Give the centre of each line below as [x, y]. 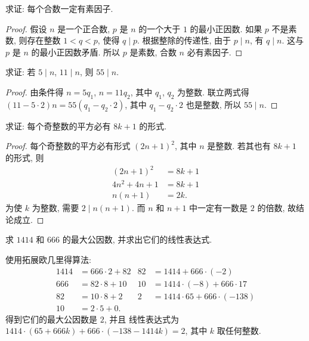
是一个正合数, [84, 28]
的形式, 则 [25, 157]
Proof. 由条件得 [35, 92]
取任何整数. [239, 331]
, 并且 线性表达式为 [141, 319]
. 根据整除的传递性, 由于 [184, 40]
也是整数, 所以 [214, 104]
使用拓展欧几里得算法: [48, 259]
